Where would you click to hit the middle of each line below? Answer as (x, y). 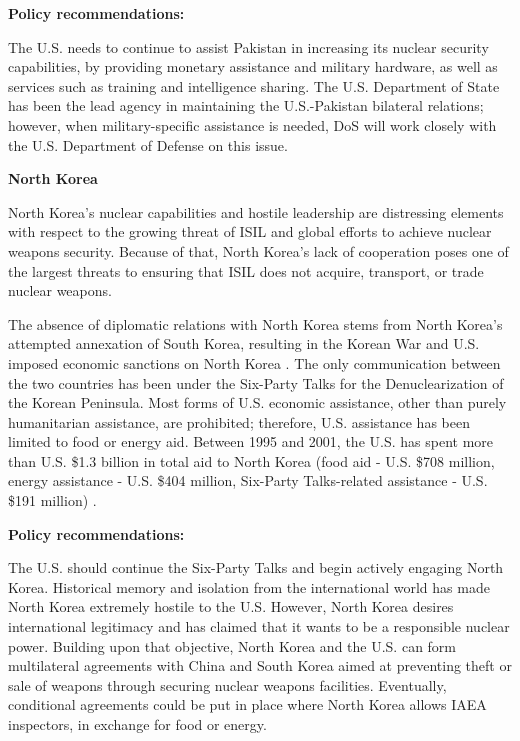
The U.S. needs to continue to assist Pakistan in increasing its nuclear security (248, 46)
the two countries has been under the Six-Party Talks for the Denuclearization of (256, 382)
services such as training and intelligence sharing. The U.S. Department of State (254, 85)
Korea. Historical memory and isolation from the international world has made (249, 586)
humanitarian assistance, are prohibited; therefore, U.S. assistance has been (239, 421)
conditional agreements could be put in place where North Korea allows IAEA (247, 704)
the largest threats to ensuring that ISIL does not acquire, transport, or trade (246, 270)
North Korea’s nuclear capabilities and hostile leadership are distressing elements (256, 211)
